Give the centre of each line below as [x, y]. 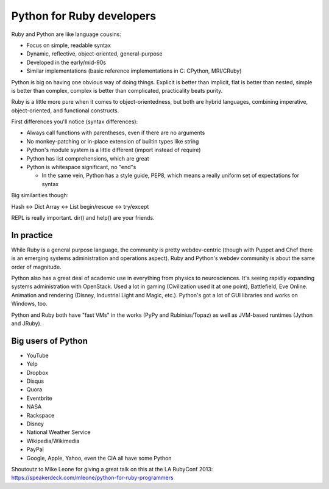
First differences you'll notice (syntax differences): [75, 121]
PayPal [35, 449]
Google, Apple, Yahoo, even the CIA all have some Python [99, 458]
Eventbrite [39, 398]
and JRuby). [27, 323]
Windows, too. [30, 304]
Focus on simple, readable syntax [69, 45]
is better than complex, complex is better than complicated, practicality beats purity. [117, 90]
